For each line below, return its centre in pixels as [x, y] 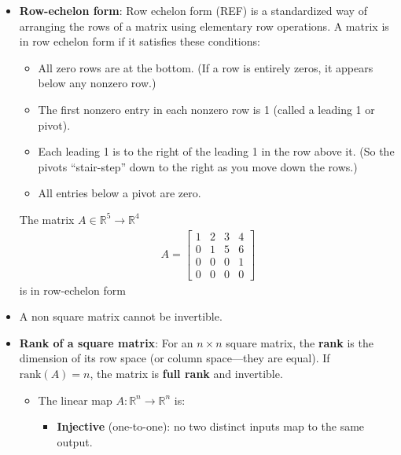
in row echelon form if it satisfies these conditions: [140, 41]
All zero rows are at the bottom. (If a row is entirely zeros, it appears [206, 67]
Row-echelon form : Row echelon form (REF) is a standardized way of [193, 10]
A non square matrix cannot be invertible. [121, 316]
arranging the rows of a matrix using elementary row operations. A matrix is [204, 26]
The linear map [75, 400]
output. [75, 441]
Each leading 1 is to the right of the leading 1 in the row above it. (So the [216, 151]
